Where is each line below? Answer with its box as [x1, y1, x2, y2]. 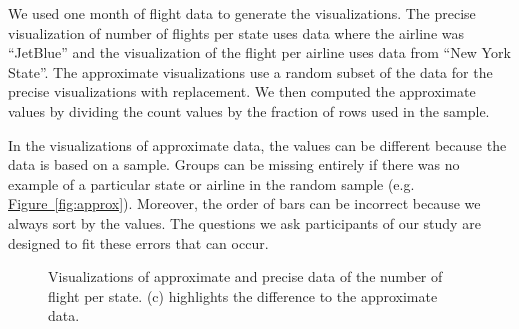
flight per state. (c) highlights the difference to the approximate [48, 285, 438, 306]
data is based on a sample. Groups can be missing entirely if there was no [8, 154, 460, 175]
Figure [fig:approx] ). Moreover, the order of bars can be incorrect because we [8, 193, 481, 214]
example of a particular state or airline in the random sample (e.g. [8, 173, 415, 194]
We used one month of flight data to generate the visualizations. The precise [8, 3, 476, 23]
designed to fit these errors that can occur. [8, 232, 269, 253]
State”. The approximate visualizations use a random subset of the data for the [8, 61, 493, 82]
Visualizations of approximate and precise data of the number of [48, 266, 443, 287]
